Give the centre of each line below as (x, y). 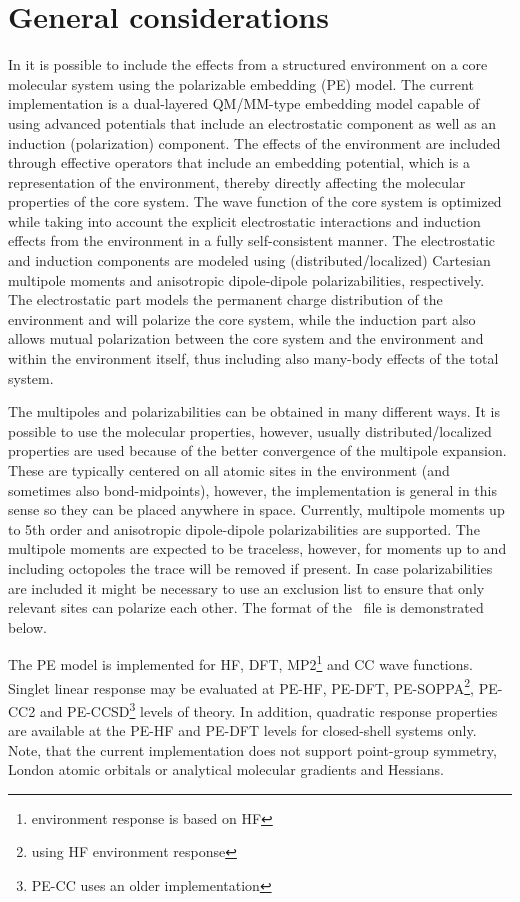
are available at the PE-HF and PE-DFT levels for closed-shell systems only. (242, 730)
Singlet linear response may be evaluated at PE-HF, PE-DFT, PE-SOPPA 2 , (241, 686)
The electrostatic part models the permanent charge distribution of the (225, 299)
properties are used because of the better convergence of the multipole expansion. (257, 450)
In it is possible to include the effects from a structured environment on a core (248, 64)
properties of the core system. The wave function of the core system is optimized (255, 201)
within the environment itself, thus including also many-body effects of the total (253, 358)
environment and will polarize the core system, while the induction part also (242, 318)
